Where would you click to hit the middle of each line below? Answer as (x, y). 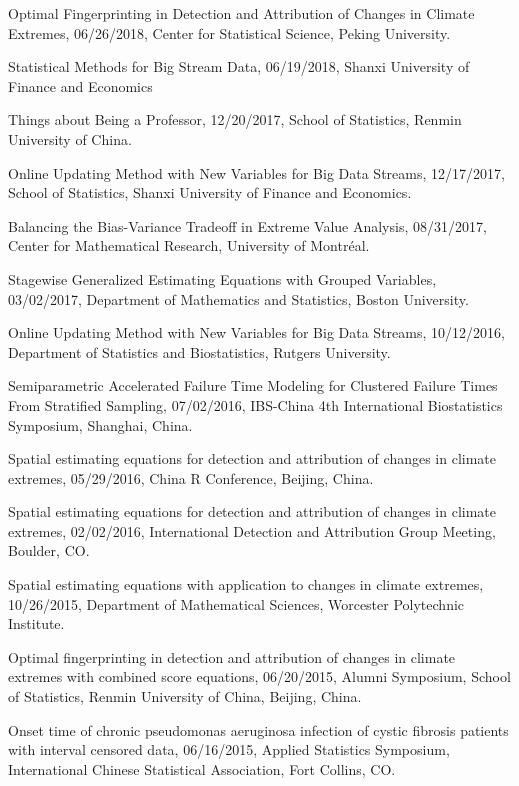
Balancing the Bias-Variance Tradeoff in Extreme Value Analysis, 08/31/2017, (247, 225)
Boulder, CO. (49, 550)
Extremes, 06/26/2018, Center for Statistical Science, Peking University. (229, 32)
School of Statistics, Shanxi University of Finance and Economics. (210, 192)
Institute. (36, 623)
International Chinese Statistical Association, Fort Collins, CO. (202, 768)
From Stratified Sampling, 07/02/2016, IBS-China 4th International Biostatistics (255, 404)
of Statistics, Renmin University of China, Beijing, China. (185, 696)
